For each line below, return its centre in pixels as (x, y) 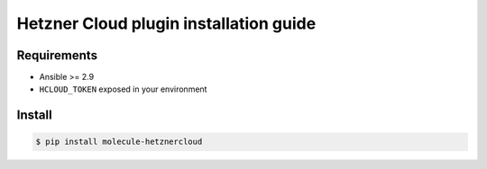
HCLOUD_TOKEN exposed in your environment (123, 89)
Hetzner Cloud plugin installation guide (166, 23)
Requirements (57, 55)
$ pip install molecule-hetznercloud (119, 142)
